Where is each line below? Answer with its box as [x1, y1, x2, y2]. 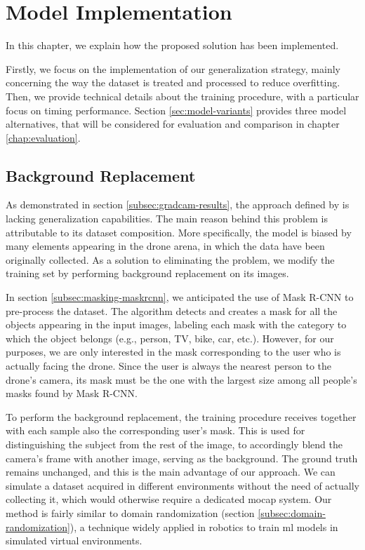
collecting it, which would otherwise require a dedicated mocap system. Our [6, 492, 332, 507]
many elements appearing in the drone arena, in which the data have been [6, 239, 325, 253]
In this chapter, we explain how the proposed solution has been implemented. [6, 38, 339, 53]
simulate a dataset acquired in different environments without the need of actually [6, 478, 359, 492]
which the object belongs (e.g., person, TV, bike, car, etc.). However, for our [6, 330, 334, 345]
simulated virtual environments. [6, 533, 142, 548]
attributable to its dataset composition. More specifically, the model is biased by [6, 224, 352, 239]
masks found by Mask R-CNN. [6, 386, 138, 401]
